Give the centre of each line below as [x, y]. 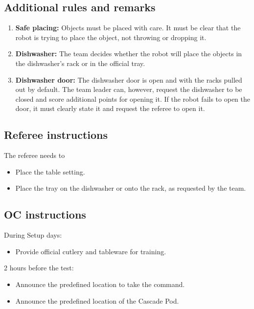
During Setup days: [33, 235]
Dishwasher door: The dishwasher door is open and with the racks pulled [129, 79]
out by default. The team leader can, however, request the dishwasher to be [129, 89]
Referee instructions [56, 135]
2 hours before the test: [39, 268]
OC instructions [45, 214]
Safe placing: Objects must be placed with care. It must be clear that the [128, 28]
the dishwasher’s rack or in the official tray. [80, 63]
